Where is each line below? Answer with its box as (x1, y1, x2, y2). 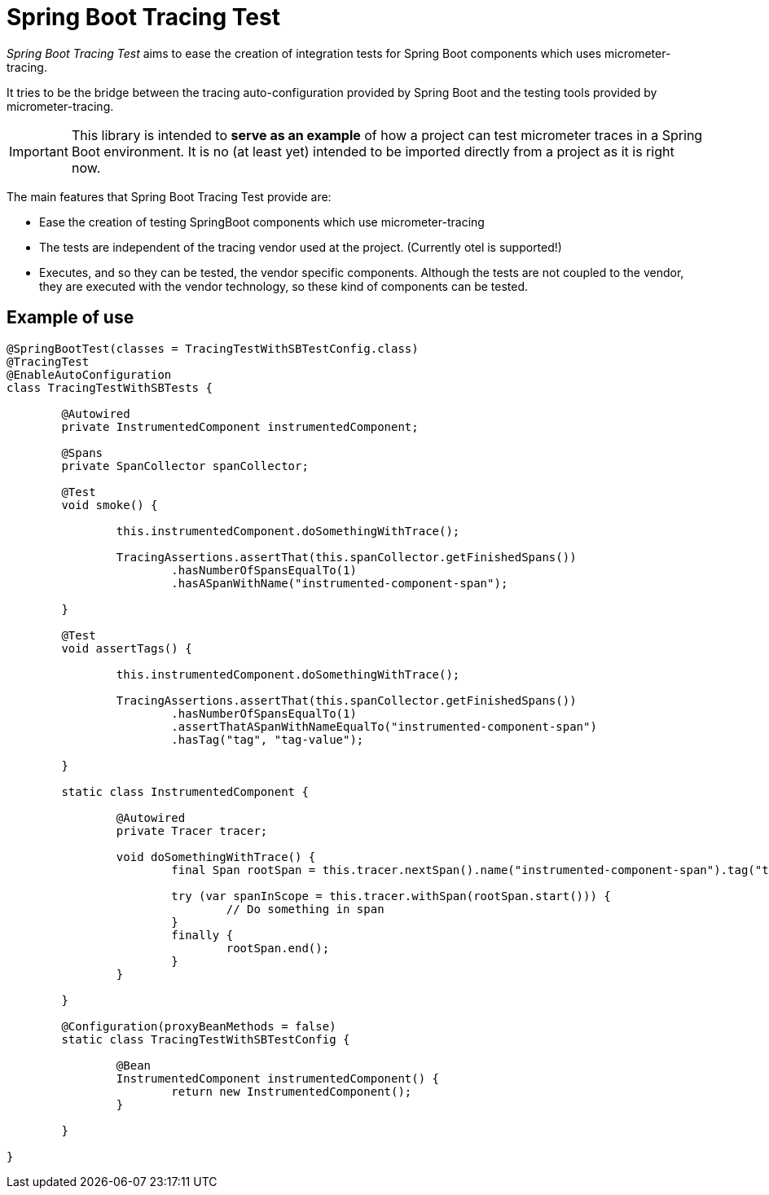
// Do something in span (226, 902, 384, 916)
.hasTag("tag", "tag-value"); (171, 732, 364, 746)
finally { (171, 928, 234, 942)
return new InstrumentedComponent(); (171, 1084, 412, 1098)
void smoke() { (61, 498, 158, 512)
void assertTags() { (61, 641, 192, 655)
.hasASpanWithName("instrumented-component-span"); (171, 576, 508, 590)
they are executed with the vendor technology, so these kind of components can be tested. (39, 279, 529, 293)
